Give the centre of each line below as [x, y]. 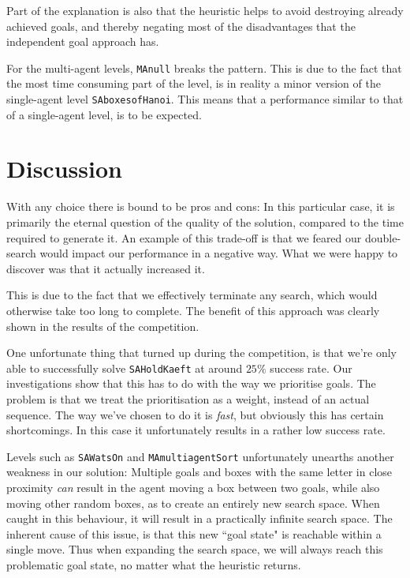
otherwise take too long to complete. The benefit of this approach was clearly [193, 310]
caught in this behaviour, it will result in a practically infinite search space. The [199, 518]
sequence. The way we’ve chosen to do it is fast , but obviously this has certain [195, 414]
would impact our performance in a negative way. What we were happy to [219, 253]
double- [383, 237]
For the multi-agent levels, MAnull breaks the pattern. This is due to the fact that [204, 68]
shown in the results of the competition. [103, 326]
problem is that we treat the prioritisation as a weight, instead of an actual [188, 399]
